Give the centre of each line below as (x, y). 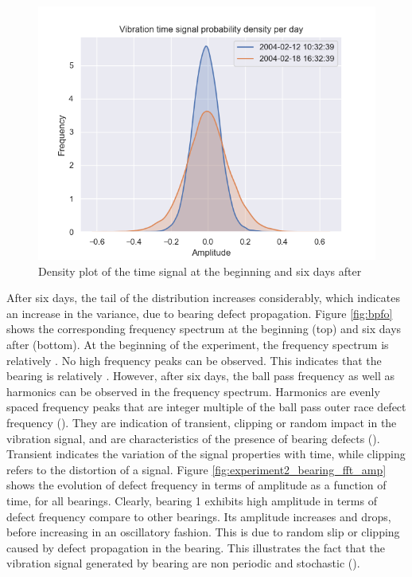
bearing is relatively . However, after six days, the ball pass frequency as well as (200, 376)
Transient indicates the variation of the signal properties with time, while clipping (206, 454)
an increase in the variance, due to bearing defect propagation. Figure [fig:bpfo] (200, 313)
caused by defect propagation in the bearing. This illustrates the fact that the (196, 547)
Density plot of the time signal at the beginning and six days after (200, 271)
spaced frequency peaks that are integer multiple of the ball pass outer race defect (206, 407)
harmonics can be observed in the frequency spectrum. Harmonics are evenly (193, 391)
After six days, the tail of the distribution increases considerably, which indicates (203, 298)
